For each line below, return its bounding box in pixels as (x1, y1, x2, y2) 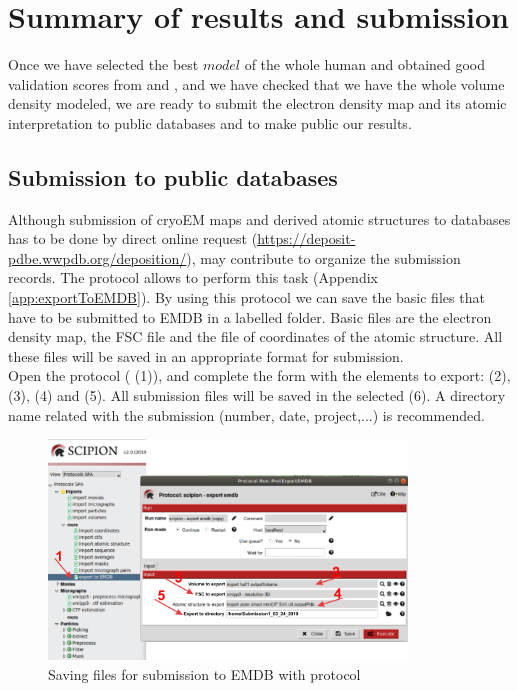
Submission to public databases (8, 161, 338, 192)
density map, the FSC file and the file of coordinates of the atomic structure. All (8, 326, 503, 347)
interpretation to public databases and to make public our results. (8, 112, 412, 133)
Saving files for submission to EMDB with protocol (48, 663, 361, 684)
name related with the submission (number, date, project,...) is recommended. (8, 404, 485, 425)
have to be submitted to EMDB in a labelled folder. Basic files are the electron (8, 306, 492, 327)
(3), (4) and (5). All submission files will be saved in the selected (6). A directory (8, 385, 506, 406)
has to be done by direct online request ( (8, 228, 258, 249)
